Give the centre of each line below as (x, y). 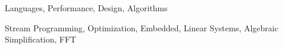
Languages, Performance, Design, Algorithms (86, 8)
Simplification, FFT (40, 39)
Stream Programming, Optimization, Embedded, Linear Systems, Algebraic (141, 27)
